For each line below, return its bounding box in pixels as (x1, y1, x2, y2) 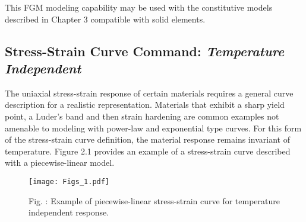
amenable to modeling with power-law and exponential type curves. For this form (5, 121, 302, 134)
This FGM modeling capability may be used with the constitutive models (5, 1, 273, 13)
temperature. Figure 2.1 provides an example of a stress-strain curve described (5, 144, 291, 157)
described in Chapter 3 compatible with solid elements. (5, 12, 206, 25)
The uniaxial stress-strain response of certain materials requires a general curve (5, 86, 294, 99)
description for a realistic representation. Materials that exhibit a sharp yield (5, 98, 285, 111)
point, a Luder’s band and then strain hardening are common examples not (5, 110, 279, 122)
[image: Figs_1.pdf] (29, 177, 110, 186)
